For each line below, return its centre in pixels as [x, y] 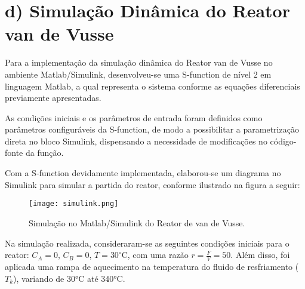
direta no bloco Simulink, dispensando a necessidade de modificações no [136, 141]
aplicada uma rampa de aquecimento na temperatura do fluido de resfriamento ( [152, 266]
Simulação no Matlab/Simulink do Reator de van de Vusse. [137, 222]
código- [283, 141]
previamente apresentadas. [53, 98]
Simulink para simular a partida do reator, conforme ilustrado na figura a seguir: [152, 184]
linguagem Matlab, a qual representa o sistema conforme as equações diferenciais [152, 86]
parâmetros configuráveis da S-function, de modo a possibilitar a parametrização [152, 129]
